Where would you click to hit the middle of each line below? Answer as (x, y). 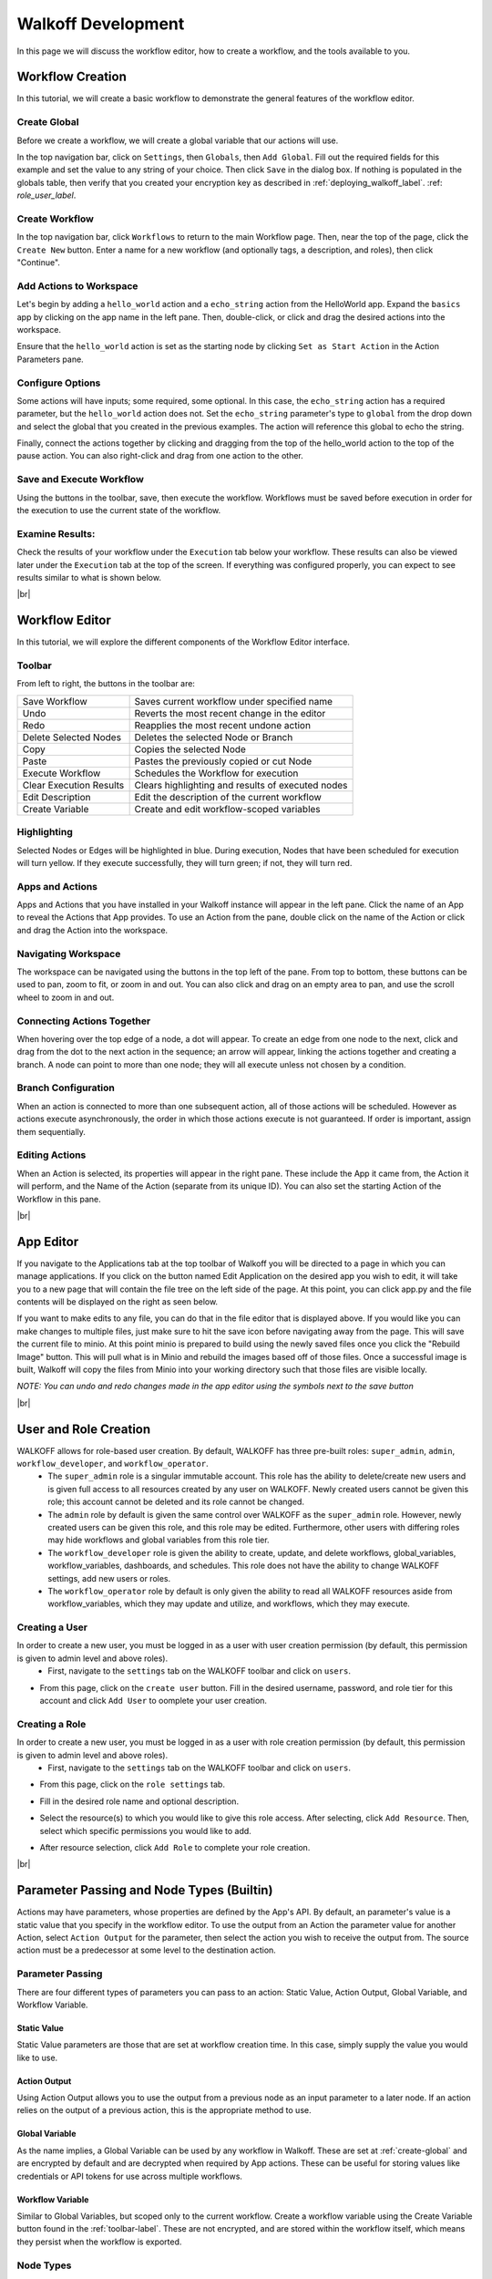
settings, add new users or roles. (109, 1578)
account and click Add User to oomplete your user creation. (154, 1701)
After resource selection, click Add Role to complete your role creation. (175, 1847)
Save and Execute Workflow (81, 480)
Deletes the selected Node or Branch (214, 737)
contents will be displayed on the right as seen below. (118, 1301)
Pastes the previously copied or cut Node (223, 761)
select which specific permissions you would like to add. (146, 1830)
